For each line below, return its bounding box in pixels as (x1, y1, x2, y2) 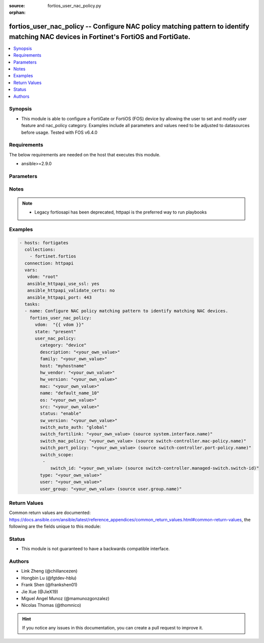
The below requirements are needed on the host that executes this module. (9, 151, 161, 157)
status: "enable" (40, 411, 82, 416)
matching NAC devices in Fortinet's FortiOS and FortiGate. (9, 32, 191, 41)
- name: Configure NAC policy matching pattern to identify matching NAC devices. (24, 308, 228, 314)
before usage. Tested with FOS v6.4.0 (21, 129, 98, 135)
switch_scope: (40, 452, 74, 457)
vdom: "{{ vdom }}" (35, 322, 84, 327)
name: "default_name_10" (40, 390, 100, 396)
